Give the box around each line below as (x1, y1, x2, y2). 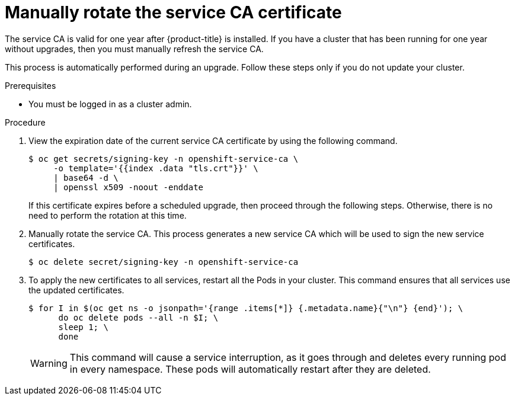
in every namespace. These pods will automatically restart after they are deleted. (69, 363, 431, 375)
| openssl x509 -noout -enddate (53, 182, 204, 192)
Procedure (5, 117, 46, 127)
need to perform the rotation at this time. (28, 210, 187, 220)
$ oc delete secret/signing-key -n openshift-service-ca (28, 257, 299, 267)
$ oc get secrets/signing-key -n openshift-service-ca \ (28, 153, 299, 164)
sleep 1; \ (58, 322, 108, 332)
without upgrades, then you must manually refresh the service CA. (5, 43, 264, 54)
